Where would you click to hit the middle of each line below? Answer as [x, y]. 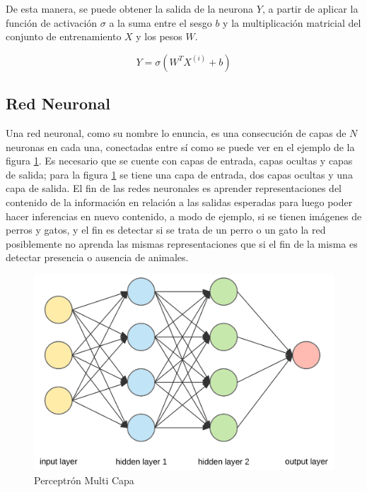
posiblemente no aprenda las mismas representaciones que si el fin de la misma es [182, 243]
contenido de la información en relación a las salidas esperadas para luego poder [179, 202]
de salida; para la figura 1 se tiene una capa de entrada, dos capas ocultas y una [179, 174]
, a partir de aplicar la [310, 8]
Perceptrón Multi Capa [84, 480]
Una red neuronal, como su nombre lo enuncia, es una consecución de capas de [176, 132]
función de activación [52, 22]
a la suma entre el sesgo [161, 22]
